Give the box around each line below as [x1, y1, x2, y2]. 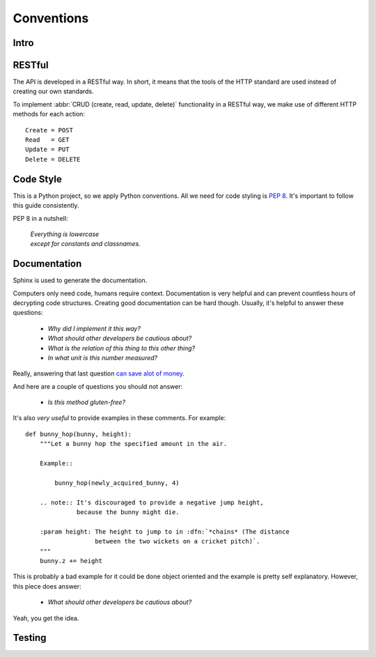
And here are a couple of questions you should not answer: [13, 382, 183, 390]
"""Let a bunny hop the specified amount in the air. [39, 440, 228, 448]
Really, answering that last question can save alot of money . [13, 369, 185, 378]
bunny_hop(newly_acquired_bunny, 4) [54, 479, 180, 487]
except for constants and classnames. [30, 240, 141, 248]
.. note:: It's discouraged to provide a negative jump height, [39, 498, 264, 507]
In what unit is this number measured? [47, 353, 158, 362]
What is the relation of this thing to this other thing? [47, 343, 195, 352]
